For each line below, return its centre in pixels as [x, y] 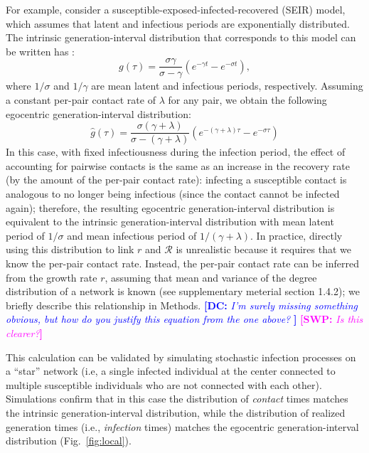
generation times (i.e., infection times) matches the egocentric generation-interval [182, 426]
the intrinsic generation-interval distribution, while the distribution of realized [176, 412]
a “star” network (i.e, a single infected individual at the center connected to [171, 371]
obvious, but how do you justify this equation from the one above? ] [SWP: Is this [184, 319]
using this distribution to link [70, 249]
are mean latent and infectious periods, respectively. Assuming [227, 86]
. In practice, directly [296, 235]
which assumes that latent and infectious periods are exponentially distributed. [178, 23]
